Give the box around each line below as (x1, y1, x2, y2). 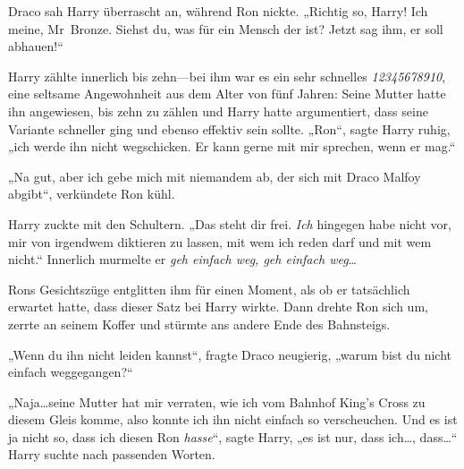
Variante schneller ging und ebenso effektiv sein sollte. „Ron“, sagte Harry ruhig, (8, 119, 451, 138)
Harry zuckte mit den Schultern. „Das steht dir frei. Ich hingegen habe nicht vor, (8, 214, 451, 233)
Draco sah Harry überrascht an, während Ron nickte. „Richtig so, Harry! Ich (8, 2, 428, 20)
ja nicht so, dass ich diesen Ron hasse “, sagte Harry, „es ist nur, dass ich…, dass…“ (8, 427, 458, 446)
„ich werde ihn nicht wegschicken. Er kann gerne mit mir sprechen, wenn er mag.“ (8, 137, 456, 156)
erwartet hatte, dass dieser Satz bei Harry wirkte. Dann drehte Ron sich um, (8, 297, 428, 316)
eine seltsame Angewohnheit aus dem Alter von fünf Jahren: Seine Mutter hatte (8, 84, 446, 103)
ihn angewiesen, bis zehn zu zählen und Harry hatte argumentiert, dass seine (8, 101, 428, 120)
